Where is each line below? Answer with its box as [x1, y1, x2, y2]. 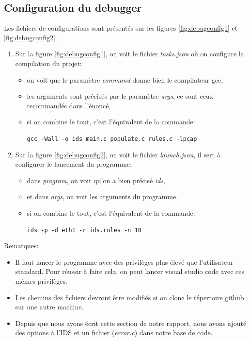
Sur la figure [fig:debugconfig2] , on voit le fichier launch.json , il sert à [15, 149, 220, 159]
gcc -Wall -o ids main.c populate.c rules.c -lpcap [27, 135, 197, 142]
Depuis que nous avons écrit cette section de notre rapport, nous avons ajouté [15, 318, 247, 328]
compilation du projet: [15, 58, 82, 68]
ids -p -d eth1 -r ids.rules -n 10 [27, 226, 141, 234]
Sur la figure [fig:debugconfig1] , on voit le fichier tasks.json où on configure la [15, 49, 244, 59]
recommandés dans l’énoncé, [27, 100, 111, 110]
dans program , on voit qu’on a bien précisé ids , [27, 175, 165, 185]
